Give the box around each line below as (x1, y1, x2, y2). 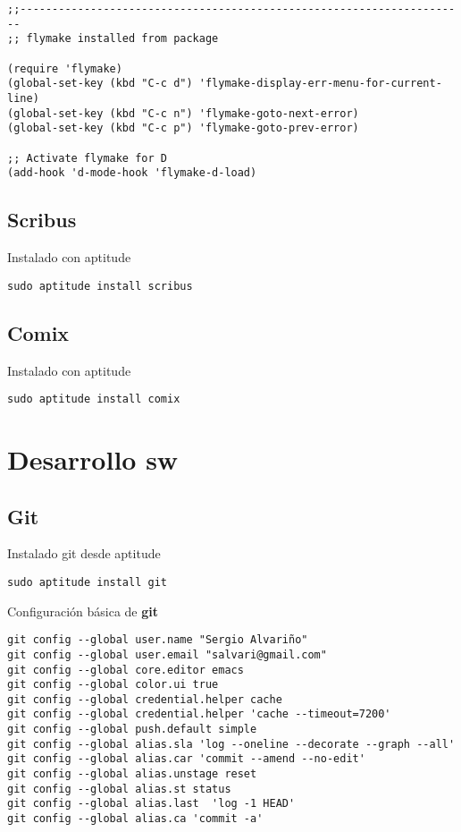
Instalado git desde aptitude (7, 544, 161, 563)
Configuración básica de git (7, 601, 159, 620)
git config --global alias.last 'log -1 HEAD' (7, 797, 296, 811)
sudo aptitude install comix (7, 393, 180, 406)
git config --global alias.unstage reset (7, 768, 257, 781)
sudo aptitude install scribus (7, 279, 193, 293)
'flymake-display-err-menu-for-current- (198, 77, 442, 90)
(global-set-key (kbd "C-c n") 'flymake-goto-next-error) (7, 106, 359, 120)
